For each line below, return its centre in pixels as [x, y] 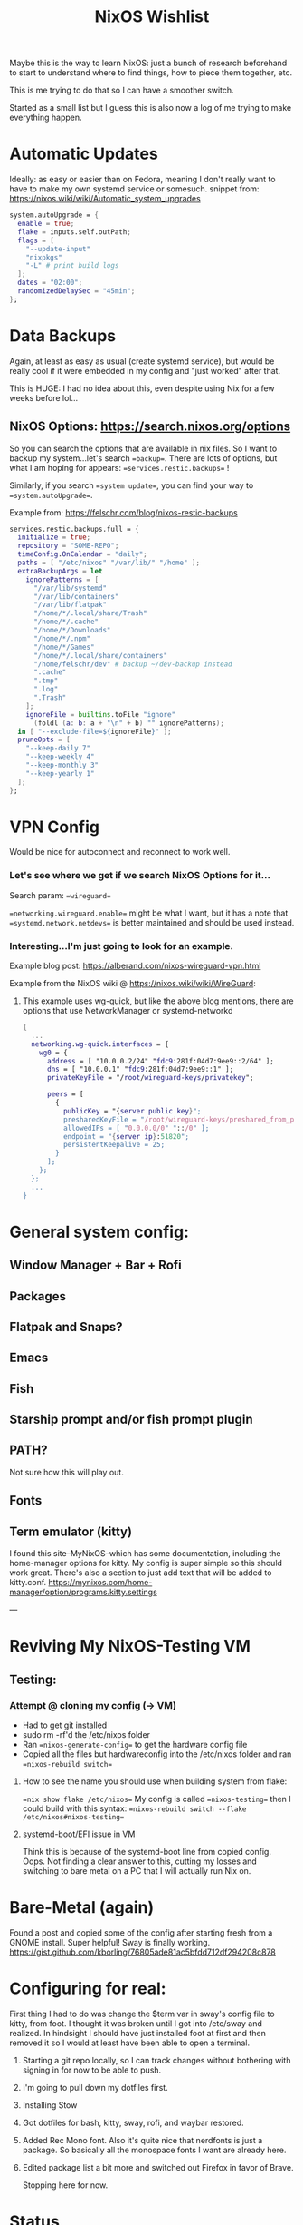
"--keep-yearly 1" [60, 773]
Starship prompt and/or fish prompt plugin [131, 1420]
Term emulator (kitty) [71, 1531]
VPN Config [54, 827]
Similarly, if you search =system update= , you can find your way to [132, 485]
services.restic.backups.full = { [75, 529]
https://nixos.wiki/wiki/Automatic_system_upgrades [105, 199]
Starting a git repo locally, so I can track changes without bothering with [156, 2060]
